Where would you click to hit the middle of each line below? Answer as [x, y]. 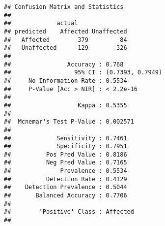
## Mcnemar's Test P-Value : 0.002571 [69, 122]
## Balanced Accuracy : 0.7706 [66, 196]
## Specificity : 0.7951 [66, 146]
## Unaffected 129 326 [66, 48]
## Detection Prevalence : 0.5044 [66, 187]
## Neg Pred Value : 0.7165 [66, 163]
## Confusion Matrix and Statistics [64, 7]
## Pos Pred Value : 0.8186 [66, 154]
